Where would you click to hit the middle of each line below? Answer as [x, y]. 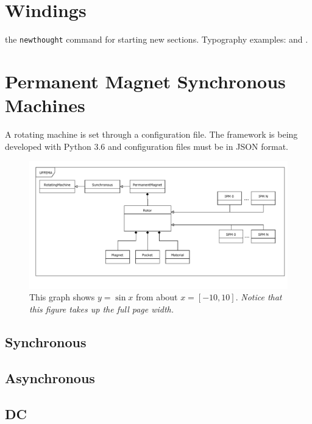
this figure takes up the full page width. [102, 309]
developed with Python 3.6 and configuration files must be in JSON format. [147, 146]
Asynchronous [50, 377]
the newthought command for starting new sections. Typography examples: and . [157, 39]
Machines [45, 105]
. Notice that [259, 297]
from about [157, 297]
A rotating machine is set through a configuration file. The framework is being [151, 134]
